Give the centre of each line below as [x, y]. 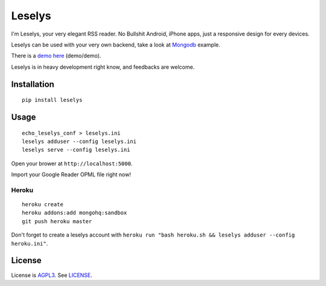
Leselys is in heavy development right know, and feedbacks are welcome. [103, 67]
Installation [33, 84]
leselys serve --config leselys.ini [76, 150]
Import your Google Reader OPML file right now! [71, 174]
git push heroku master [57, 221]
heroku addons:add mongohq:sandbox [75, 213]
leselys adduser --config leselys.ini [79, 141]
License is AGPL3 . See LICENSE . [52, 275]
